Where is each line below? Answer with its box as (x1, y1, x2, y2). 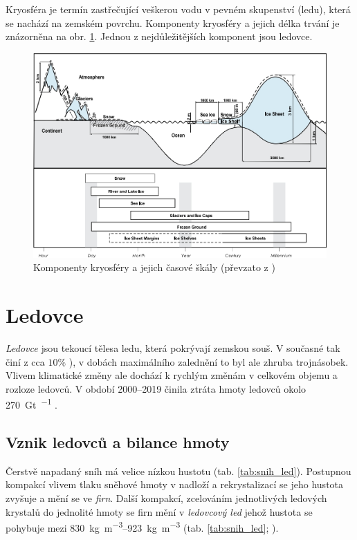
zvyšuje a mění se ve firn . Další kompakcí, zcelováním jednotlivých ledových (6, 490, 327, 505)
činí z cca (6, 354, 45, 369)
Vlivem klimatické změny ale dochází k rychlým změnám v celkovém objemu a (6, 368, 338, 382)
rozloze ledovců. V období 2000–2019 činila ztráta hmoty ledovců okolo (6, 381, 306, 395)
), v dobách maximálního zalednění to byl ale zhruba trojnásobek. (68, 354, 349, 369)
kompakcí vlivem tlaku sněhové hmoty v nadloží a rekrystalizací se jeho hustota (6, 477, 344, 492)
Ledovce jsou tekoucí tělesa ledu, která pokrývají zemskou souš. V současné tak (6, 340, 340, 355)
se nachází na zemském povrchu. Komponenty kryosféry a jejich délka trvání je (6, 15, 340, 30)
